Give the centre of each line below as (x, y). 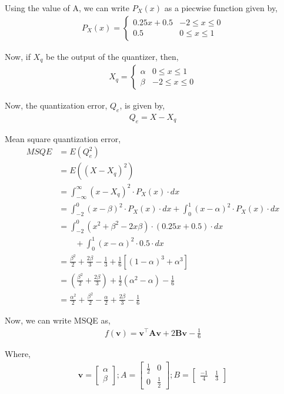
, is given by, (142, 105)
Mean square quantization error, (63, 138)
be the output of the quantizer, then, (112, 56)
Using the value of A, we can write (67, 8)
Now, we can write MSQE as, (58, 320)
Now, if (18, 56)
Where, (18, 354)
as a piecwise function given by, (221, 8)
